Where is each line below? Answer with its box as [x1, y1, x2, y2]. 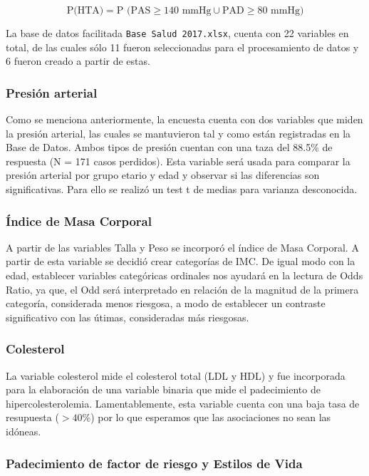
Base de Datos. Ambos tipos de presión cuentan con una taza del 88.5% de [6, 140, 333, 155]
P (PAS [116, 6, 151, 16]
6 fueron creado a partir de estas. [6, 53, 150, 68]
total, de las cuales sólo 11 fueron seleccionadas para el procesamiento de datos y [6, 39, 359, 54]
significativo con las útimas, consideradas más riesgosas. [6, 309, 249, 324]
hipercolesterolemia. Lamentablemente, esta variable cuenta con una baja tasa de [6, 395, 360, 410]
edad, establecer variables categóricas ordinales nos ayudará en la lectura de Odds [6, 268, 363, 283]
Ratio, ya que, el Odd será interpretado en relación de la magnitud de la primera [6, 281, 359, 296]
